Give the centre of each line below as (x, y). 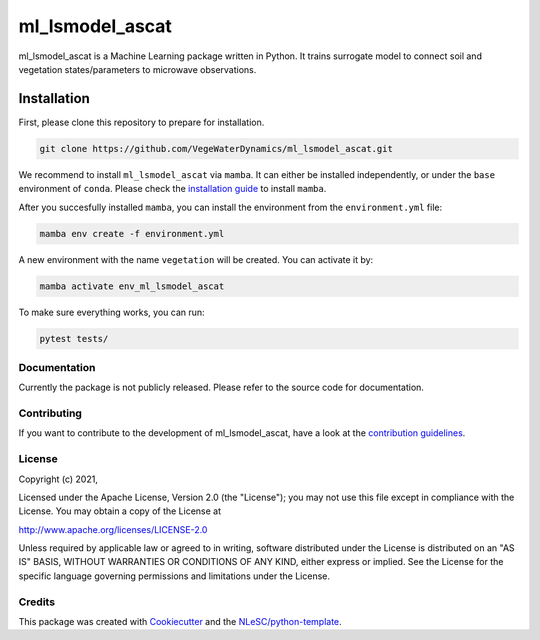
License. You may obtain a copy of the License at (120, 511)
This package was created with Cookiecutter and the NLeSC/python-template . (180, 622)
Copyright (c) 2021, (58, 479)
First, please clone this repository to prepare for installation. (141, 122)
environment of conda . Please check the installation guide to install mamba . (172, 189)
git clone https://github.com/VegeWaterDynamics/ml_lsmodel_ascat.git (216, 148)
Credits (36, 602)
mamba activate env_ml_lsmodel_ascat (132, 286)
